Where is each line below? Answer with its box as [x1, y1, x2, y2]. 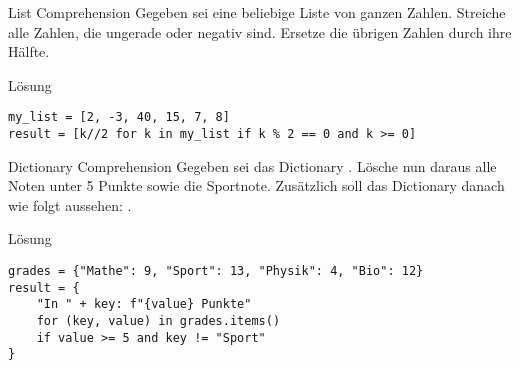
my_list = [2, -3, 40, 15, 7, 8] [8, 110, 230, 125]
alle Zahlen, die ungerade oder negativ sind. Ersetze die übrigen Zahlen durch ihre [8, 21, 512, 42]
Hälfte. [8, 41, 50, 62]
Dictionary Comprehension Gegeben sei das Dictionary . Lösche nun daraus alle [8, 155, 497, 176]
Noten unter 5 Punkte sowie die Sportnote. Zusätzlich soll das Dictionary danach [8, 175, 505, 196]
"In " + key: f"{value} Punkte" [36, 297, 252, 312]
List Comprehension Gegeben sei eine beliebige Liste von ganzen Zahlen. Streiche [8, 2, 506, 22]
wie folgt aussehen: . [8, 194, 132, 215]
